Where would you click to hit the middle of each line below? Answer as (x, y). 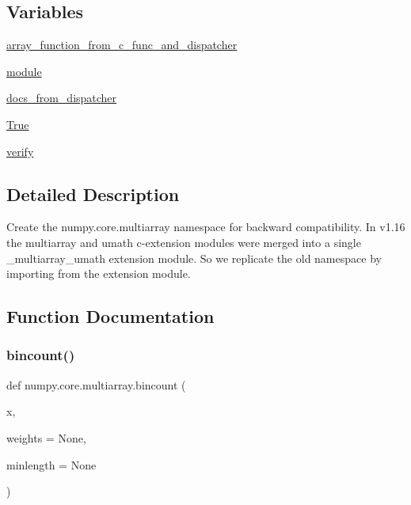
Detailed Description (93, 194)
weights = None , (46, 437)
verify (20, 151)
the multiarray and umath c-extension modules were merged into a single (184, 242)
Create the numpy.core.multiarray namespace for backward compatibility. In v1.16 (206, 227)
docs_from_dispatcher (62, 98)
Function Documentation (110, 316)
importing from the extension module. (99, 273)
